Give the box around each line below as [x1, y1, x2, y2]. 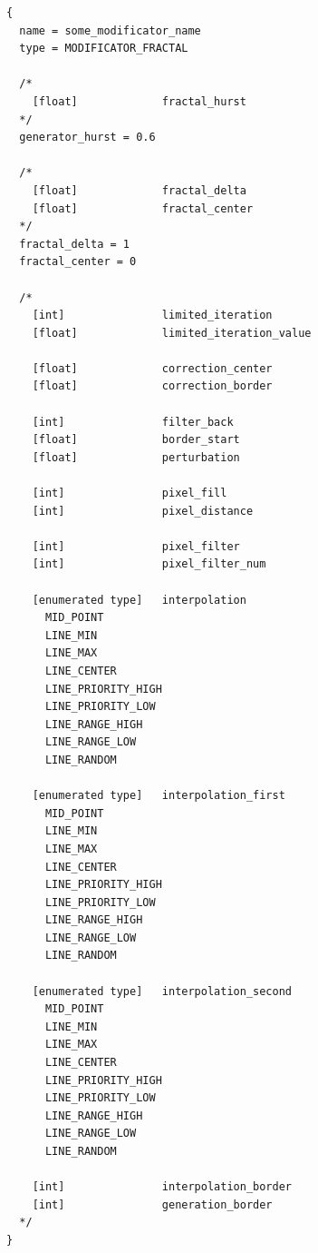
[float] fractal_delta [32, 183, 246, 197]
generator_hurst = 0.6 [19, 131, 156, 144]
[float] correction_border [32, 380, 273, 393]
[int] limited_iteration [32, 309, 273, 322]
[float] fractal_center [32, 202, 254, 215]
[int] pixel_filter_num [32, 557, 266, 571]
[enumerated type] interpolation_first [32, 789, 285, 803]
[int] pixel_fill [32, 487, 227, 500]
